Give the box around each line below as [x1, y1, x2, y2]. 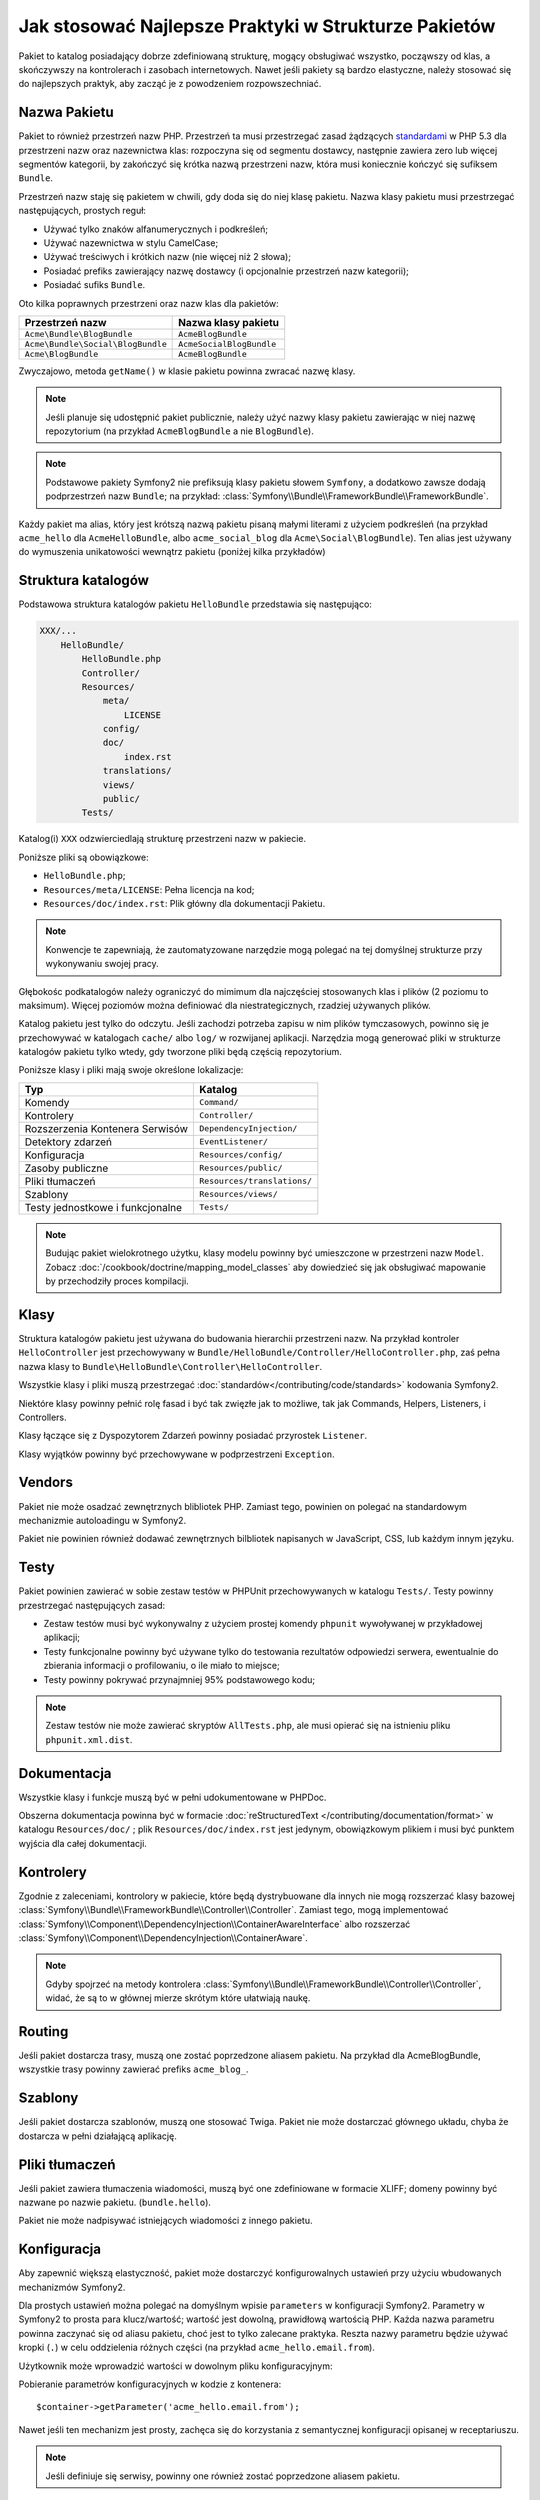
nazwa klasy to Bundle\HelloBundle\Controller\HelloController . [18, 1360, 323, 1372]
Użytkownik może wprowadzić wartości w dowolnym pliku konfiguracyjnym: [18, 2360, 333, 2372]
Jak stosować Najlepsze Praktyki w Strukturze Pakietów [18, 15, 496, 37]
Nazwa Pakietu [18, 104, 114, 121]
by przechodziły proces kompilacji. [45, 1275, 189, 1287]
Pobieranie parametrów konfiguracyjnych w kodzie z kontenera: [18, 2378, 282, 2390]
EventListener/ [199, 1136, 269, 1147]
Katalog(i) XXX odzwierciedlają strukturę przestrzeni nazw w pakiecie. [18, 833, 307, 845]
